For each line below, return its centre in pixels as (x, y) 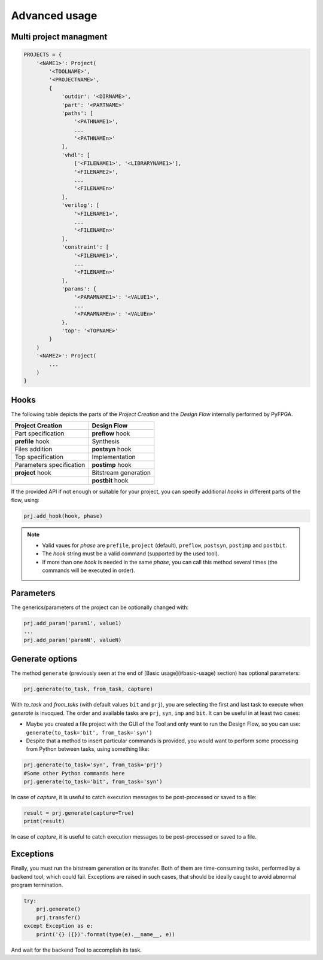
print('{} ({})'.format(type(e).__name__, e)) (106, 934)
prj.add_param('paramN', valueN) (73, 640)
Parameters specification (50, 465)
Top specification (39, 457)
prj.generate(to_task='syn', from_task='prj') (93, 765)
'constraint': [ (85, 247)
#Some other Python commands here (74, 773)
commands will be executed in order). (89, 570)
